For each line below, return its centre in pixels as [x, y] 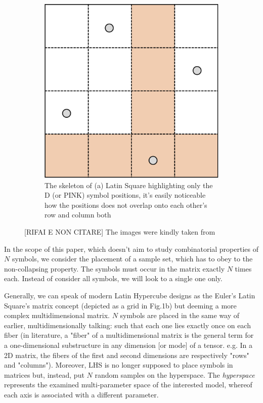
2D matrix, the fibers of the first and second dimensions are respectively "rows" [127, 355]
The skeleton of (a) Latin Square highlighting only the [129, 185]
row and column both [78, 215]
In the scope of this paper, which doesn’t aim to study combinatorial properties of [131, 249]
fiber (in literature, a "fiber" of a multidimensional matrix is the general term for [129, 335]
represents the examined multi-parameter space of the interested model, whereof [128, 385]
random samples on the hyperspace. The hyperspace [175, 374]
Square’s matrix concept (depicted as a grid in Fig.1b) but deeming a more [120, 305]
